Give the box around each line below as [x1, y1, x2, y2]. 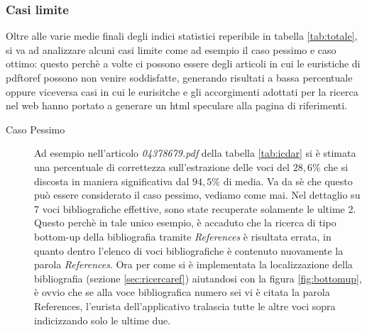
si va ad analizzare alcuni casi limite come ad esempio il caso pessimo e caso [6, 42, 336, 57]
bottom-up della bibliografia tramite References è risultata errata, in [34, 229, 332, 243]
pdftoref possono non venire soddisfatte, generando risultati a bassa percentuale [6, 70, 353, 84]
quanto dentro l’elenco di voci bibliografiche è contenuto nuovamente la [34, 243, 344, 258]
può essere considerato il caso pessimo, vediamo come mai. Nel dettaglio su [34, 187, 361, 202]
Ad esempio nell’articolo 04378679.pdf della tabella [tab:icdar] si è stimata [34, 145, 356, 160]
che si [324, 159, 349, 174]
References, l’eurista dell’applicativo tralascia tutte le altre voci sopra [34, 298, 336, 313]
